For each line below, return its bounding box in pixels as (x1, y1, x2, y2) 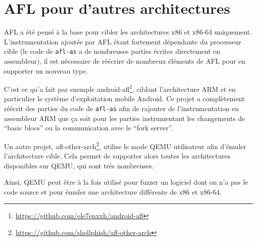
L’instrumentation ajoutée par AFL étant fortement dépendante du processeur (4, 36, 242, 46)
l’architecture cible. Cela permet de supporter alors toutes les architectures (4, 151, 230, 161)
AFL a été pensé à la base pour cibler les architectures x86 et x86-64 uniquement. (4, 27, 252, 37)
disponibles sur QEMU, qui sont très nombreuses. (4, 160, 154, 170)
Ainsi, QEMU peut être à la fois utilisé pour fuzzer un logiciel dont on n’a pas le (4, 177, 248, 187)
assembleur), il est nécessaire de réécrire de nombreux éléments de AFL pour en (4, 55, 246, 66)
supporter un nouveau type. (4, 65, 88, 76)
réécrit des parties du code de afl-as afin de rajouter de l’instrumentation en (4, 103, 239, 113)
